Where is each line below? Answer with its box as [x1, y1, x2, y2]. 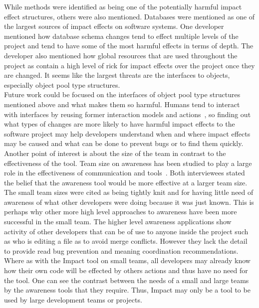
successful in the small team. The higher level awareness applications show [4, 216, 232, 227]
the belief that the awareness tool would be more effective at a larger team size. [4, 177, 248, 187]
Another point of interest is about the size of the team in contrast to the [4, 148, 226, 158]
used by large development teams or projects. [4, 294, 142, 305]
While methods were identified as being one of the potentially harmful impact [4, 1, 242, 11]
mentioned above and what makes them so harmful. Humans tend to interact [4, 99, 240, 109]
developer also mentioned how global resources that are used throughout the [4, 50, 238, 60]
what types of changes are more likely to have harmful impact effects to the [4, 119, 235, 129]
